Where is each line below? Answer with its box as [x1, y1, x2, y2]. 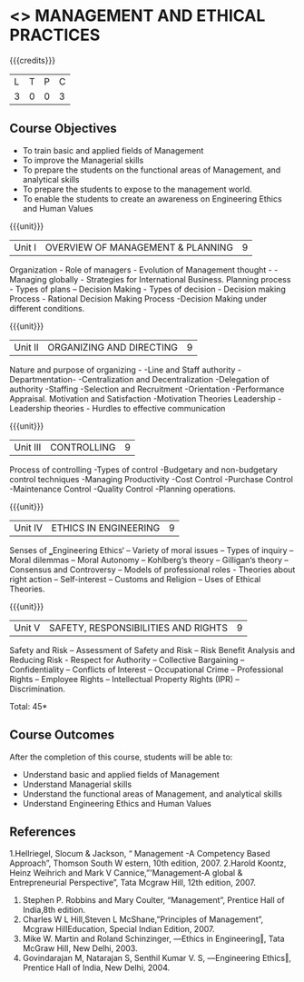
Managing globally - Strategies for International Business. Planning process [9, 273, 291, 284]
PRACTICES [9, 25, 101, 45]
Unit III [14, 441, 42, 453]
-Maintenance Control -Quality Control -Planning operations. [9, 483, 236, 494]
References [9, 824, 76, 839]
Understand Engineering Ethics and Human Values [22, 798, 211, 808]
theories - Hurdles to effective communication [53, 402, 226, 413]
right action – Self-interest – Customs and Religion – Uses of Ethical [9, 573, 261, 584]
